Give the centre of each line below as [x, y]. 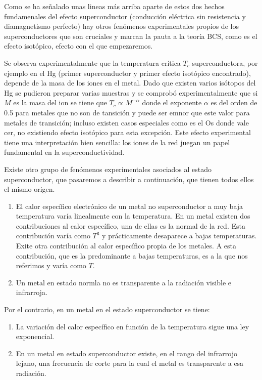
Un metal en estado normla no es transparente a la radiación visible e [124, 282]
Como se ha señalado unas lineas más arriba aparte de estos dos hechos [114, 6]
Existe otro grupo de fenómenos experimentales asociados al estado [108, 169]
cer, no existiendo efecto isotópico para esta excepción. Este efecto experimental [128, 132]
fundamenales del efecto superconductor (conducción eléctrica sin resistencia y [125, 16]
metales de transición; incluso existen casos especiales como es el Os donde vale [126, 122]
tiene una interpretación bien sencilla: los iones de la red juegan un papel [117, 142]
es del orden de [234, 102]
